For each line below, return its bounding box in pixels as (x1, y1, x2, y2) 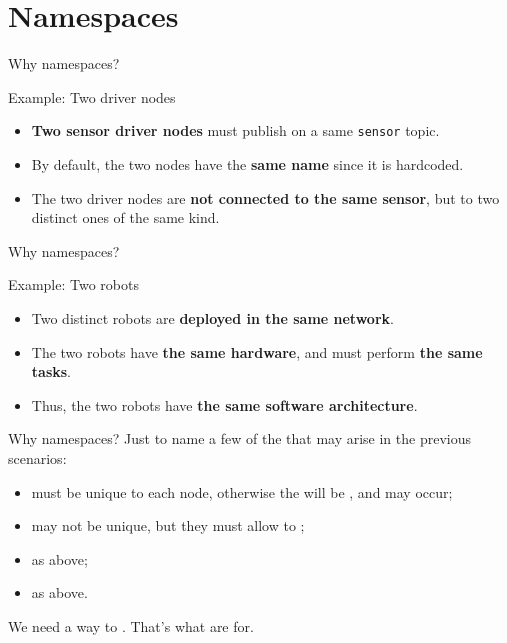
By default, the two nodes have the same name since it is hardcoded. (31, 153, 464, 174)
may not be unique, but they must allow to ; (31, 515, 305, 536)
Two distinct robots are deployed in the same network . (31, 307, 394, 328)
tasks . (31, 361, 71, 382)
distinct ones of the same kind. (31, 207, 220, 228)
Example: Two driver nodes (8, 86, 176, 107)
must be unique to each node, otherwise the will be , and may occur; (31, 481, 453, 502)
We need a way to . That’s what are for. (8, 615, 254, 636)
